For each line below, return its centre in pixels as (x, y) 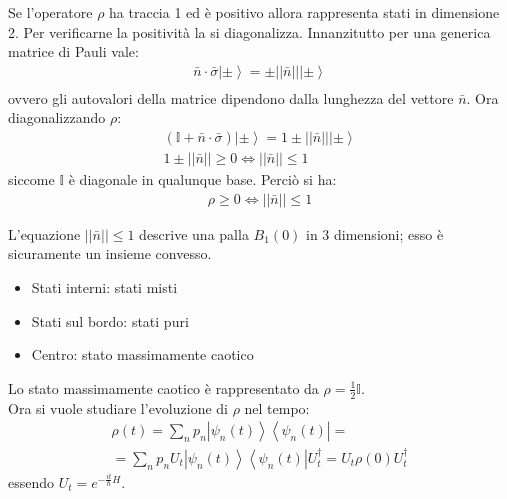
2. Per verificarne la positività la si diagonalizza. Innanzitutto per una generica (249, 31)
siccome (31, 179)
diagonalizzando (57, 117)
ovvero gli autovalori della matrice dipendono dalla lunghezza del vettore (231, 97)
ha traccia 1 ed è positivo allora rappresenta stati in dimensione (304, 12)
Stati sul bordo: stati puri (110, 320)
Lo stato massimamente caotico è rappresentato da (163, 387)
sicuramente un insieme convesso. (110, 253)
